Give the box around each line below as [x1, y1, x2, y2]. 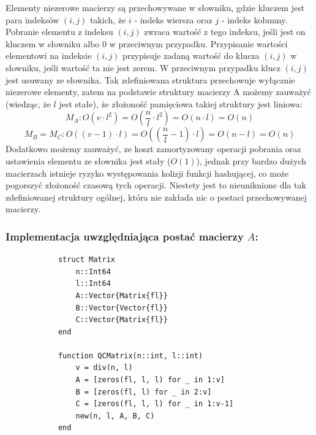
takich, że [89, 13, 126, 26]
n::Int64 [75, 267, 111, 276]
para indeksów [6, 13, 59, 26]
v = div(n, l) [75, 363, 133, 372]
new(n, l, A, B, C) [75, 411, 155, 420]
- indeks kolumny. [221, 13, 288, 26]
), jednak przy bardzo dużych [196, 154, 306, 167]
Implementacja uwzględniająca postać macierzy [6, 228, 244, 244]
